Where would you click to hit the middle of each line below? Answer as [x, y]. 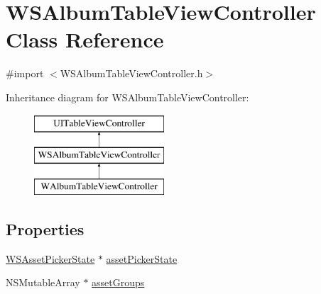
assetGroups [118, 282]
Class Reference [85, 39]
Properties [45, 228]
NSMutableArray [43, 282]
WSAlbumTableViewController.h [131, 73]
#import [25, 73]
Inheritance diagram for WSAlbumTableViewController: [127, 97]
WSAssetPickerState [50, 258]
